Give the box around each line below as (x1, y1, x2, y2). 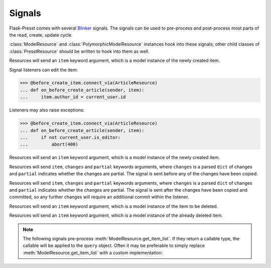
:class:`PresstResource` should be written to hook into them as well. (9, 48, 150, 54)
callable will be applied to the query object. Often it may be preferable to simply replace (23, 242, 205, 248)
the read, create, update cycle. (9, 32, 73, 38)
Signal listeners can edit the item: (9, 67, 78, 73)
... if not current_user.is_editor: (20, 135, 120, 141)
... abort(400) (20, 142, 79, 148)
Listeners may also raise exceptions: (9, 107, 85, 113)
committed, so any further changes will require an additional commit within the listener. (9, 194, 189, 200)
